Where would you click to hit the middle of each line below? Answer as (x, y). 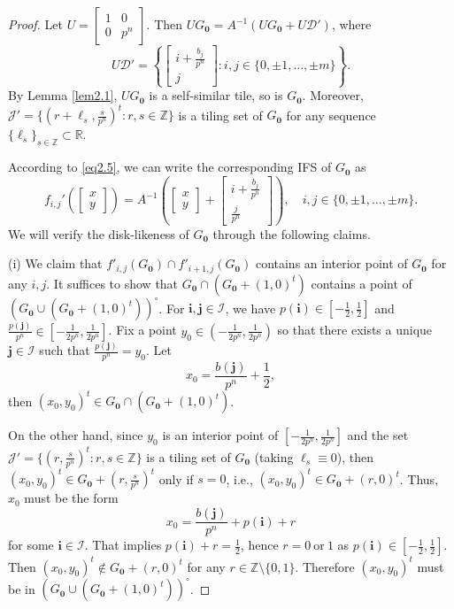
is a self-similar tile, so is (216, 95)
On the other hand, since (76, 435)
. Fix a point (142, 330)
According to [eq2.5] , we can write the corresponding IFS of (170, 167)
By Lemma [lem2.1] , (63, 95)
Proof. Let (35, 24)
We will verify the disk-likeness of (99, 233)
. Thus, (419, 478)
